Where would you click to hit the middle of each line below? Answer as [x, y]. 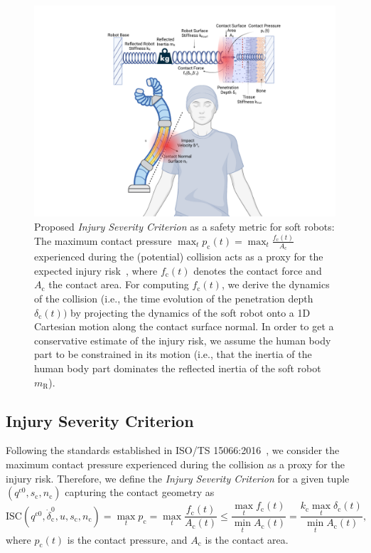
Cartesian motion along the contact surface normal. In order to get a [184, 326]
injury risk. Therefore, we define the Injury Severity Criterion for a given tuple [178, 478]
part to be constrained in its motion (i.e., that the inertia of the [173, 354]
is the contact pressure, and [127, 539]
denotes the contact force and [258, 270]
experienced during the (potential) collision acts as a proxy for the [179, 257]
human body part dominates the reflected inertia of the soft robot [178, 368]
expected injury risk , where [96, 270]
